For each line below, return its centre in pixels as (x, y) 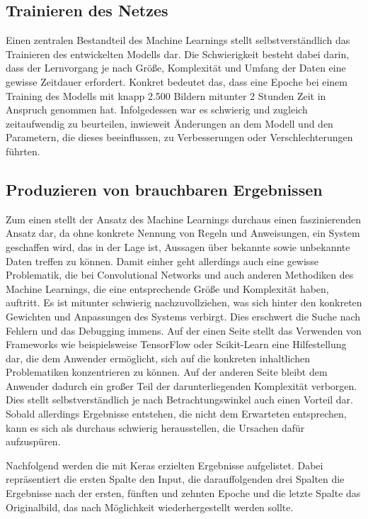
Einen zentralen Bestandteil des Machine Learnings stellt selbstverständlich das (178, 40)
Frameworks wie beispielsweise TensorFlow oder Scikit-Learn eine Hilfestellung (176, 344)
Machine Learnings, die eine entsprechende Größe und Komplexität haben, (167, 288)
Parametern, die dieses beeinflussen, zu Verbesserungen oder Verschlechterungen (179, 137)
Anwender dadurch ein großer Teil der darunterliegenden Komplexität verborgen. (182, 385)
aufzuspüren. (33, 441)
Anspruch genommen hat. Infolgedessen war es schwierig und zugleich (157, 110)
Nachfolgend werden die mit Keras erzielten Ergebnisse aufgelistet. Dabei (165, 465)
